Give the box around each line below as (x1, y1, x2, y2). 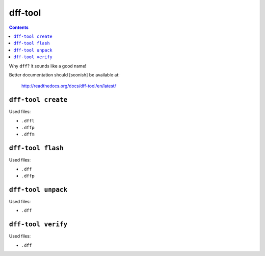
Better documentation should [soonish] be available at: (9, 71, 120, 78)
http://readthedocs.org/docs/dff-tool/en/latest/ (21, 83, 116, 89)
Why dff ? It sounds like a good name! (9, 63, 87, 69)
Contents (9, 24, 29, 30)
